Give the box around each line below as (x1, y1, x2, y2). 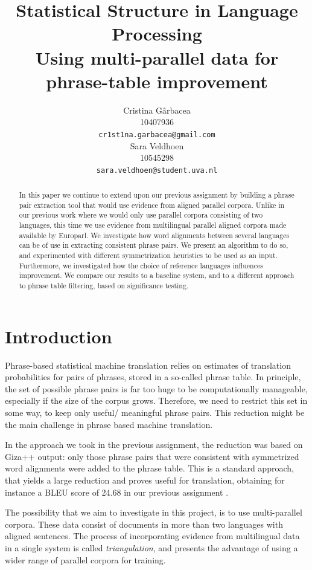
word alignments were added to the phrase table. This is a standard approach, (5, 462, 294, 474)
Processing (112, 21, 202, 46)
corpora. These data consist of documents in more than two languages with (5, 517, 283, 530)
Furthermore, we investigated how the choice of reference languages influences (19, 260, 263, 270)
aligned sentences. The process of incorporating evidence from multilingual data (5, 530, 300, 542)
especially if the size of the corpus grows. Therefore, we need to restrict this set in (5, 394, 308, 407)
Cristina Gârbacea (123, 103, 191, 116)
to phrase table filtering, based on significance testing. (19, 280, 189, 291)
